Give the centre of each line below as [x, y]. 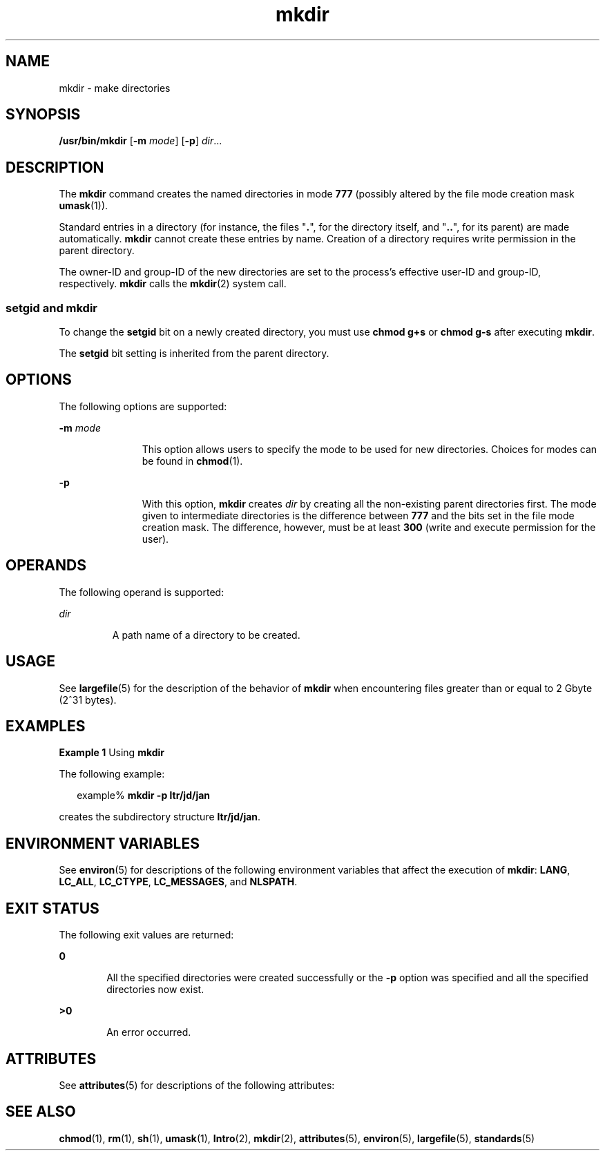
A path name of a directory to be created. [206, 635]
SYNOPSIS [43, 115]
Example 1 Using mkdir [112, 753]
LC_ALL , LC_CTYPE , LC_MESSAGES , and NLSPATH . [178, 882]
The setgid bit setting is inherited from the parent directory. [194, 354]
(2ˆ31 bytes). [88, 700]
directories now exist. [155, 990]
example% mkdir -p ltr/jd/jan [144, 796]
